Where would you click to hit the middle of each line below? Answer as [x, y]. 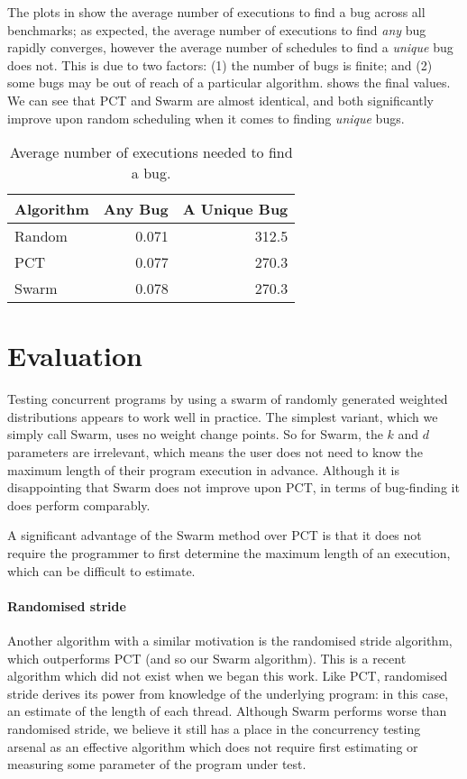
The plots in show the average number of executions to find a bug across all [216, 12]
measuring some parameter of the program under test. [157, 764]
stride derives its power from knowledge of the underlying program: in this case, [228, 693]
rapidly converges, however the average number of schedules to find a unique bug [230, 47]
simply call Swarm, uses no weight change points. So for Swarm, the [195, 434]
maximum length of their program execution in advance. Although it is [203, 469]
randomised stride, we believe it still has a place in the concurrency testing [214, 728]
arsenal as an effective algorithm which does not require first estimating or [213, 746]
